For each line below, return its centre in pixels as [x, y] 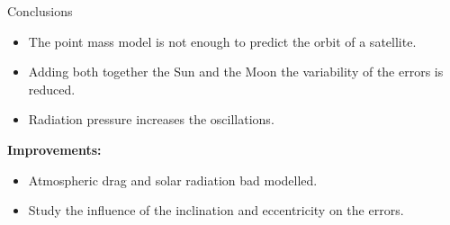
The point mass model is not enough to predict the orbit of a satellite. [222, 41]
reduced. [52, 89]
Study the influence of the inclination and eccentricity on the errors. [216, 210]
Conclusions [40, 11]
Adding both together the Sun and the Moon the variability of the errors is [236, 72]
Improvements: [54, 149]
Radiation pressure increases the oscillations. [151, 119]
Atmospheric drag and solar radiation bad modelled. [173, 180]
